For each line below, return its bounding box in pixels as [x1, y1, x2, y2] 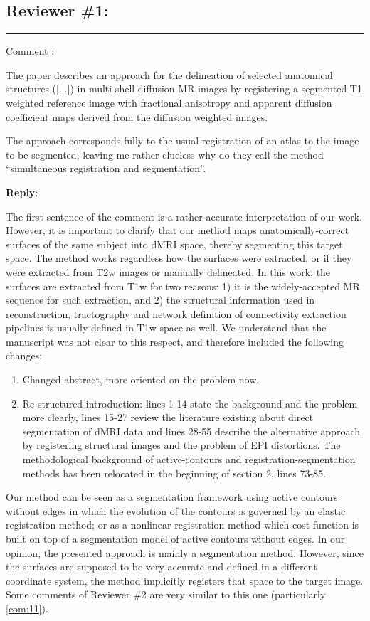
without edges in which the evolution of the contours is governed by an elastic [6, 503, 346, 518]
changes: [6, 348, 43, 363]
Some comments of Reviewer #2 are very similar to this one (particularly [6, 587, 326, 602]
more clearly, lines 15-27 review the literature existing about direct [22, 410, 314, 425]
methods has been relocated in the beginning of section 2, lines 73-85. [22, 465, 326, 480]
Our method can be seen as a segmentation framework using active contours [6, 489, 338, 504]
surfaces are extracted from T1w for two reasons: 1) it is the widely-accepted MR [6, 278, 360, 293]
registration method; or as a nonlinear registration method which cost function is [6, 517, 359, 532]
